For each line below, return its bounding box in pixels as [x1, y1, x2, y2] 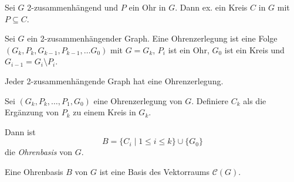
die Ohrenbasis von [5, 146, 73, 158]
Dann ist [5, 125, 36, 138]
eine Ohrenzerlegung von [93, 94, 183, 107]
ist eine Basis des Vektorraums [99, 165, 209, 177]
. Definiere [191, 94, 229, 107]
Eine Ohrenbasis [5, 165, 63, 177]
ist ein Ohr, [168, 43, 209, 56]
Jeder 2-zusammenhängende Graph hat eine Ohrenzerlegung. [5, 74, 224, 87]
